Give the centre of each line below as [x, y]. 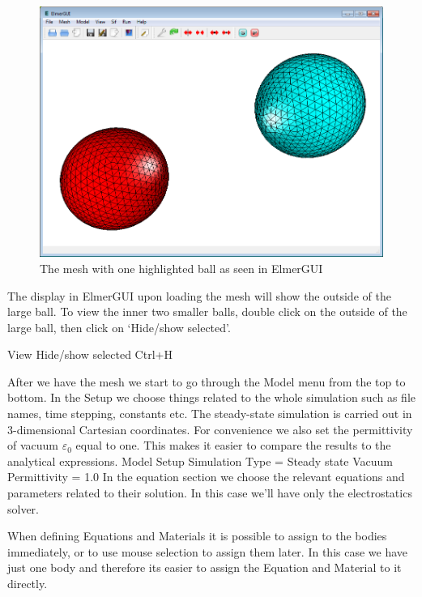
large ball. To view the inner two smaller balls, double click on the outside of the [207, 311]
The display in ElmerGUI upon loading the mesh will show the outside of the [199, 295]
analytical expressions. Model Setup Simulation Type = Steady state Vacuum [200, 461]
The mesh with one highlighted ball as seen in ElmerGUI [181, 268]
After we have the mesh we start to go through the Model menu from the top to [207, 381]
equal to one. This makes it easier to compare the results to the [233, 445]
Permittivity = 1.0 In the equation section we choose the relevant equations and [206, 477]
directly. [28, 583]
